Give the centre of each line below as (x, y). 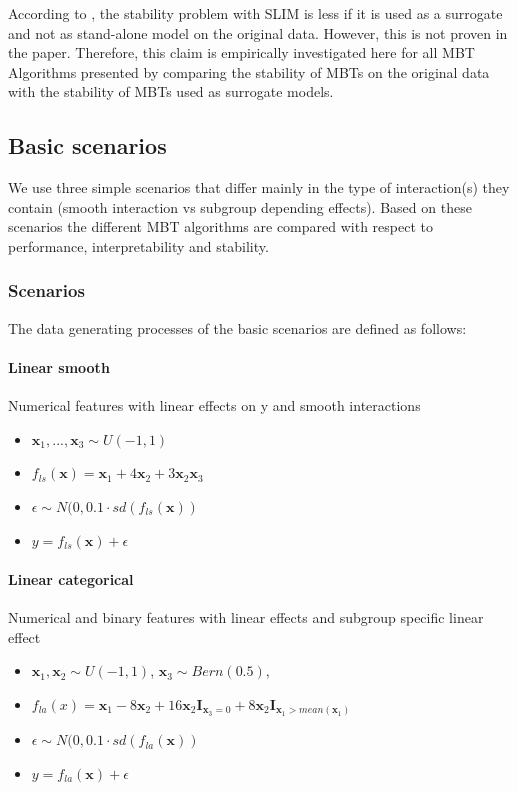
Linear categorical (71, 578)
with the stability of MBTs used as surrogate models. (171, 91)
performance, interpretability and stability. (138, 245)
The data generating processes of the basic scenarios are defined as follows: (237, 327)
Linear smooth (59, 366)
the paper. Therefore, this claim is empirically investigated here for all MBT (241, 52)
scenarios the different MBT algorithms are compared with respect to (220, 226)
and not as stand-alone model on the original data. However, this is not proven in (258, 32)
